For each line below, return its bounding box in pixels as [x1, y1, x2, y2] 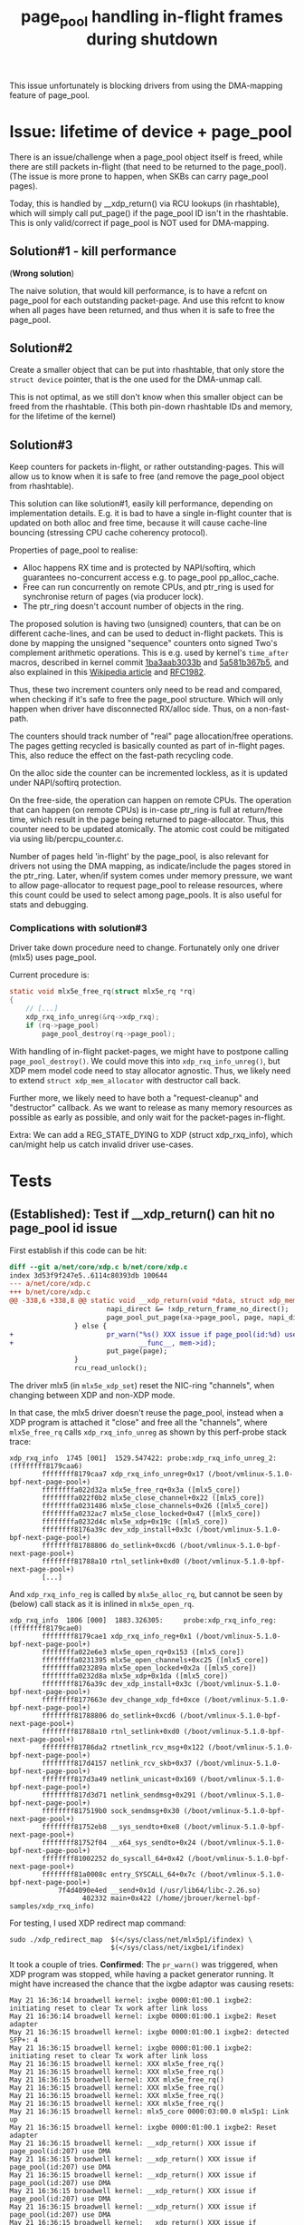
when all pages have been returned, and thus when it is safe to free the [9, 304, 275, 315]
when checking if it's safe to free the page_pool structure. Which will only [9, 694, 284, 705]
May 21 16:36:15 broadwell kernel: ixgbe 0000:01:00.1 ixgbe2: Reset [9, 2123, 278, 2132]
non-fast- [253, 703, 290, 714]
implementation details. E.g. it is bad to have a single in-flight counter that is [9, 508, 292, 519]
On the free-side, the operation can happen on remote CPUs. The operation [9, 795, 292, 806]
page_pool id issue [9, 1220, 118, 1236]
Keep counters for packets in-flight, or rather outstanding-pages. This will [9, 461, 285, 473]
